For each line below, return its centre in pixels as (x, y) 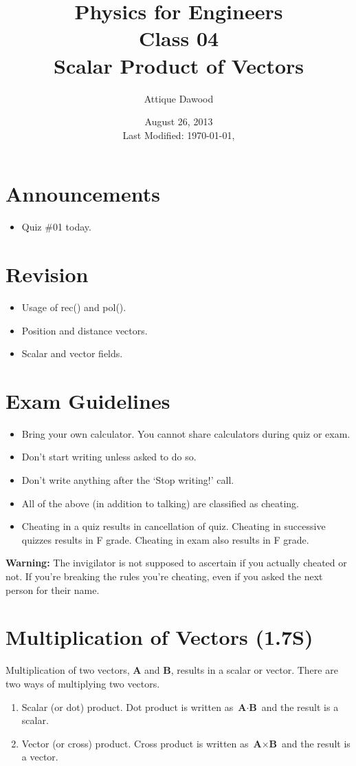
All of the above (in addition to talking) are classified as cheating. (160, 503)
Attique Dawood (179, 98)
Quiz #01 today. (56, 227)
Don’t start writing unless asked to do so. (109, 457)
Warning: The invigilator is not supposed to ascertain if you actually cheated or (176, 563)
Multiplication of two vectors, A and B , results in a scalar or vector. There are (172, 670)
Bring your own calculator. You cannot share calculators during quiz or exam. (186, 433)
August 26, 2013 (179, 121)
